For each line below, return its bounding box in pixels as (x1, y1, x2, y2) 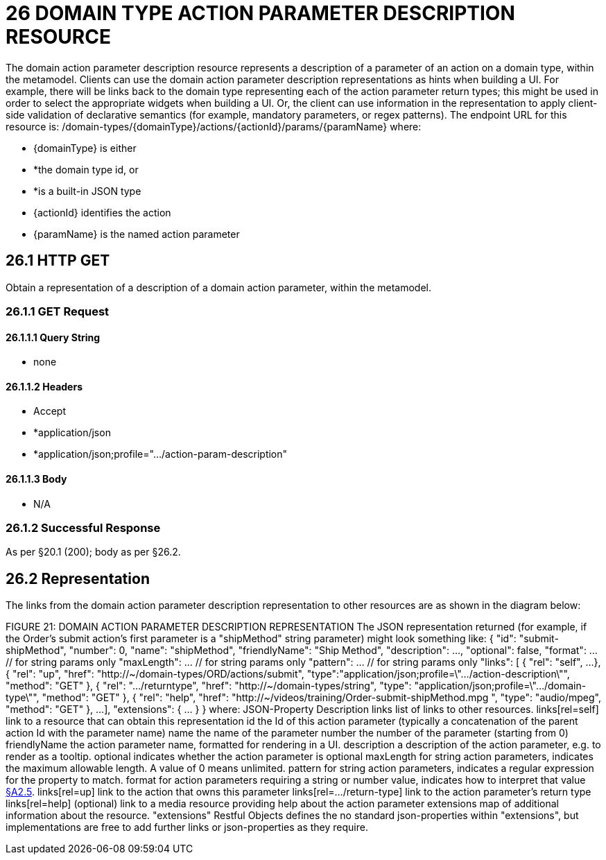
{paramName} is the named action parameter (33, 227, 240, 240)
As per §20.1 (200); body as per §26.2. (6, 546, 181, 558)
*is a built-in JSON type (33, 184, 141, 197)
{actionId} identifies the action (33, 206, 171, 218)
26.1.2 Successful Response (6, 521, 161, 535)
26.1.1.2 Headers (6, 380, 83, 393)
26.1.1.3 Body (6, 473, 67, 485)
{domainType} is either (33, 141, 137, 154)
